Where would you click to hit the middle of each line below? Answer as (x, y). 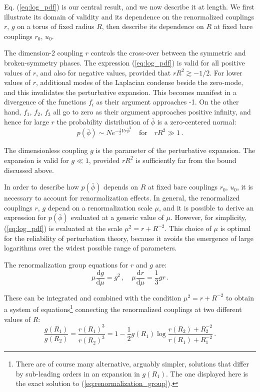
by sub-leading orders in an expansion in (78, 373)
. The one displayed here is (207, 373)
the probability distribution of (102, 121)
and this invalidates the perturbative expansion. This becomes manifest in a (120, 92)
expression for (25, 217)
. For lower (226, 72)
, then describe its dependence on (153, 26)
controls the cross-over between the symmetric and (168, 53)
